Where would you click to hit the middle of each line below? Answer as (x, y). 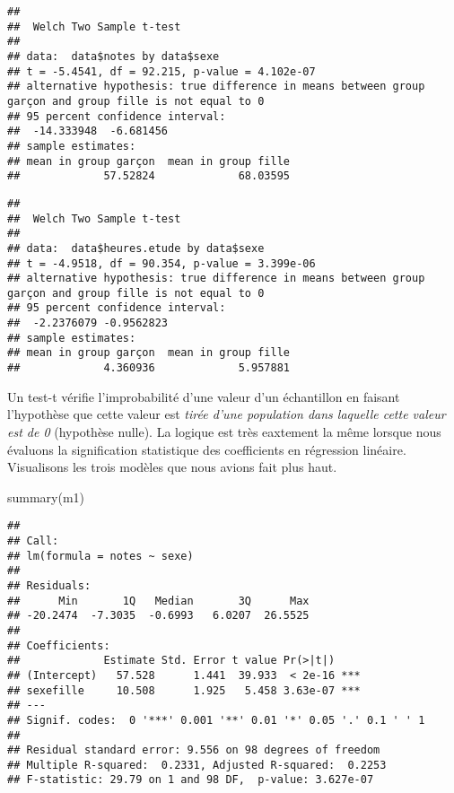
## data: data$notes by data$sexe (113, 56)
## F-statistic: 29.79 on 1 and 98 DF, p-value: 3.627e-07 (191, 780)
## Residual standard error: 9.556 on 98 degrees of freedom (194, 750)
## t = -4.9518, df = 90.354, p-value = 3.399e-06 (162, 263)
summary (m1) (46, 497)
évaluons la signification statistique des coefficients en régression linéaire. (207, 449)
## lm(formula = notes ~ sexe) (100, 556)
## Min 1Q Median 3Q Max (158, 601)
